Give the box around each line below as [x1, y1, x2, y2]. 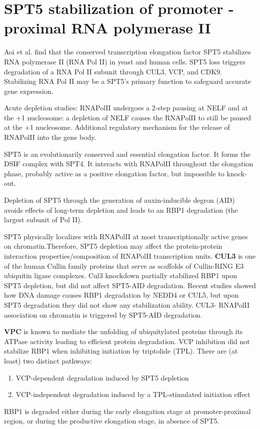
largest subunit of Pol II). [4, 214, 82, 225]
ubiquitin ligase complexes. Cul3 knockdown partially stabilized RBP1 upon [4, 270, 237, 281]
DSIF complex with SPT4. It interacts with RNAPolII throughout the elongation [4, 158, 253, 169]
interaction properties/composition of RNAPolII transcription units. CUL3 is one [4, 251, 256, 261]
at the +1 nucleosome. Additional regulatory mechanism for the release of [4, 122, 230, 132]
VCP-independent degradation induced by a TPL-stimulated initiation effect [15, 389, 250, 400]
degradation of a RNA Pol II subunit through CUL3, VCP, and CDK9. [4, 66, 222, 76]
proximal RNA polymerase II [4, 17, 211, 38]
